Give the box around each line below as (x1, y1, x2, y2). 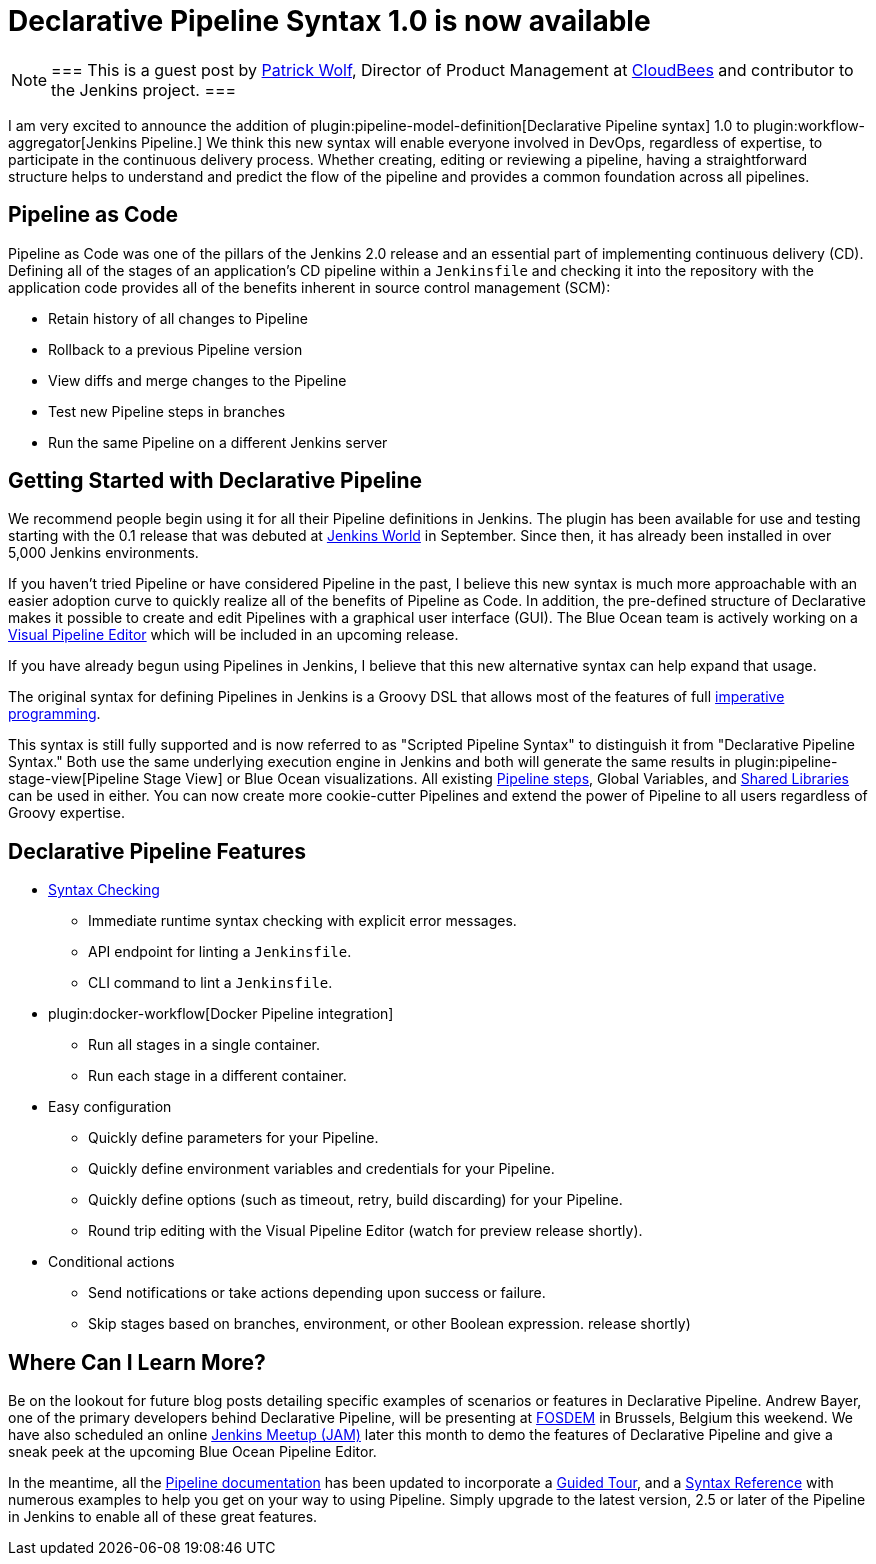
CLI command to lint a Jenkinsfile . (88, 974, 333, 992)
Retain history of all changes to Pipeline (48, 309, 308, 327)
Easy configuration (48, 1098, 172, 1116)
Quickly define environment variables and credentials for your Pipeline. (88, 1160, 555, 1178)
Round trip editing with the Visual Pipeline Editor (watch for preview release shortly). (88, 1222, 643, 1240)
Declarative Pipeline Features (8, 838, 307, 864)
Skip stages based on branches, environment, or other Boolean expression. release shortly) (88, 1315, 691, 1333)
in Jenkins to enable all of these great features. (8, 1508, 318, 1526)
